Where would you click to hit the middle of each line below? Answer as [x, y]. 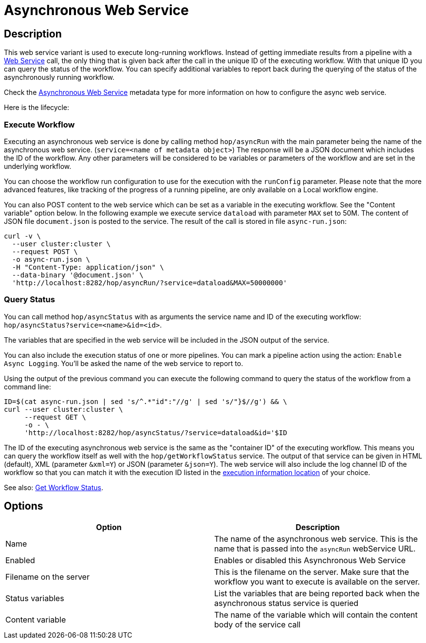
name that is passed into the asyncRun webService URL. [315, 548]
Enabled [20, 560]
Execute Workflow [39, 124]
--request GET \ [55, 417]
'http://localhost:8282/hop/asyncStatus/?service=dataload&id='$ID [156, 432]
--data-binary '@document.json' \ [78, 275]
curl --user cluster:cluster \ [64, 409]
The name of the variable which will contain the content [316, 615]
